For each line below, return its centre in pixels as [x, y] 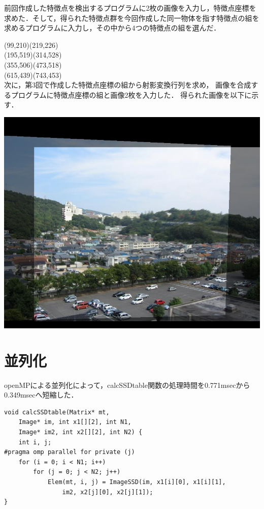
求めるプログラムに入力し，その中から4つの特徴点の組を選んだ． [112, 28]
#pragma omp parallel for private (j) [70, 452]
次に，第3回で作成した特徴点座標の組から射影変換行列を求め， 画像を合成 [128, 85]
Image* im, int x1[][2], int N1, [75, 422]
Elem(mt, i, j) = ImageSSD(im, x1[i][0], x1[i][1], [137, 482]
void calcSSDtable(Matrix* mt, [57, 412]
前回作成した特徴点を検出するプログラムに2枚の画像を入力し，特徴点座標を [130, 8]
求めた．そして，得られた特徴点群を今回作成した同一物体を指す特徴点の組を [132, 18]
